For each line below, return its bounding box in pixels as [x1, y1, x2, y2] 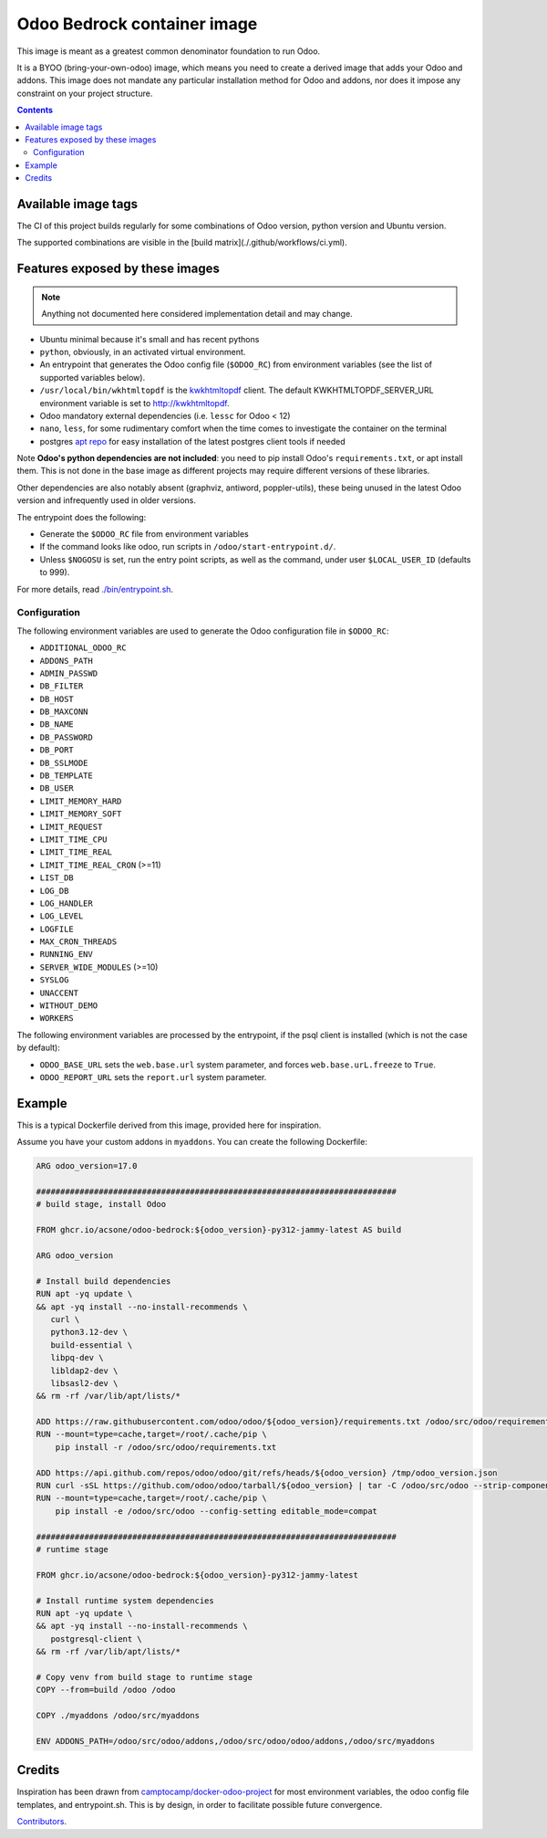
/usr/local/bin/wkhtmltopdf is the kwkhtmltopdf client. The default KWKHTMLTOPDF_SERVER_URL [39, 384, 434, 396]
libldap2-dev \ [50, 1365, 119, 1376]
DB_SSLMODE [39, 758, 88, 768]
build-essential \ [50, 1339, 133, 1350]
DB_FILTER [39, 681, 84, 691]
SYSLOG [39, 975, 69, 985]
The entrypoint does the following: [16, 511, 147, 522]
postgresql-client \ [50, 1633, 143, 1644]
